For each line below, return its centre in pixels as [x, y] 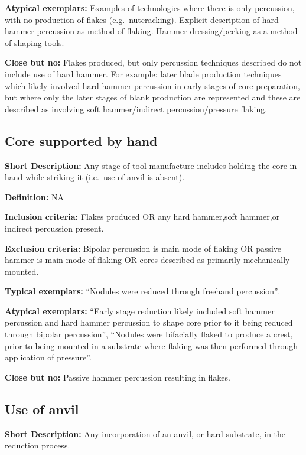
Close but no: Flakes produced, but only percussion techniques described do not [153, 62]
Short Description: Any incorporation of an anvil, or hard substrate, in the [145, 433]
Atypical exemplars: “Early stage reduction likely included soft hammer [140, 311]
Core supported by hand [81, 140]
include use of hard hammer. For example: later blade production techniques [143, 74]
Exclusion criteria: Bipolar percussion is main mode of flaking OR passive [143, 248]
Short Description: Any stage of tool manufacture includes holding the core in [151, 165]
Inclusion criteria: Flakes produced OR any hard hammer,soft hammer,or [142, 217]
